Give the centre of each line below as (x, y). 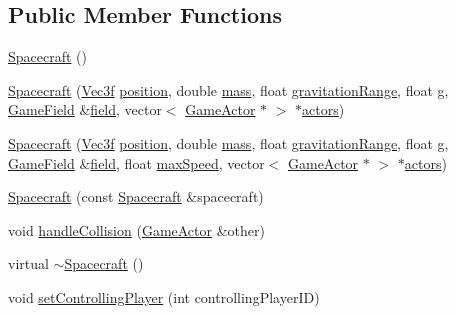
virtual (28, 263)
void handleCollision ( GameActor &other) (136, 229)
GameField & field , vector (85, 109)
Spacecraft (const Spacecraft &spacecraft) (136, 196)
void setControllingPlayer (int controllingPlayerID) (164, 296)
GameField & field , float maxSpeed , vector (136, 162)
